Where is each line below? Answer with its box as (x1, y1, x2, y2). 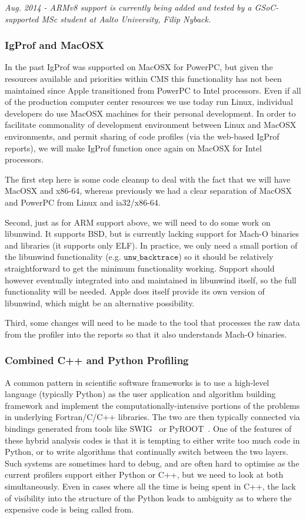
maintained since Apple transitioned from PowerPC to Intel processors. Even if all (5, 84, 301, 96)
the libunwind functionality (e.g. (5, 250, 121, 263)
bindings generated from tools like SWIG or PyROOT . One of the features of (5, 422, 292, 435)
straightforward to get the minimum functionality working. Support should (5, 262, 275, 274)
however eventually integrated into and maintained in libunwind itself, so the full (5, 273, 297, 286)
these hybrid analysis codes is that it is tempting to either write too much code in (5, 434, 300, 446)
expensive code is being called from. (5, 503, 134, 515)
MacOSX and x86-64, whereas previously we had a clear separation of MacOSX (5, 184, 292, 197)
